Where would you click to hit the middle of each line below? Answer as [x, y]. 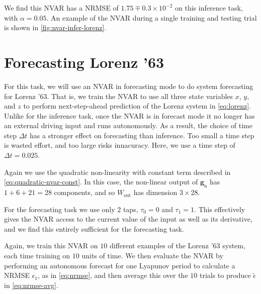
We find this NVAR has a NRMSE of [61, 8]
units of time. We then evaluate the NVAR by [152, 256]
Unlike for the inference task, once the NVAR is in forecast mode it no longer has [129, 115]
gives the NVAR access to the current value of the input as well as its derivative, [128, 219]
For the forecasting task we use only [60, 209]
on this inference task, [209, 8]
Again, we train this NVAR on [51, 246]
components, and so [84, 192]
